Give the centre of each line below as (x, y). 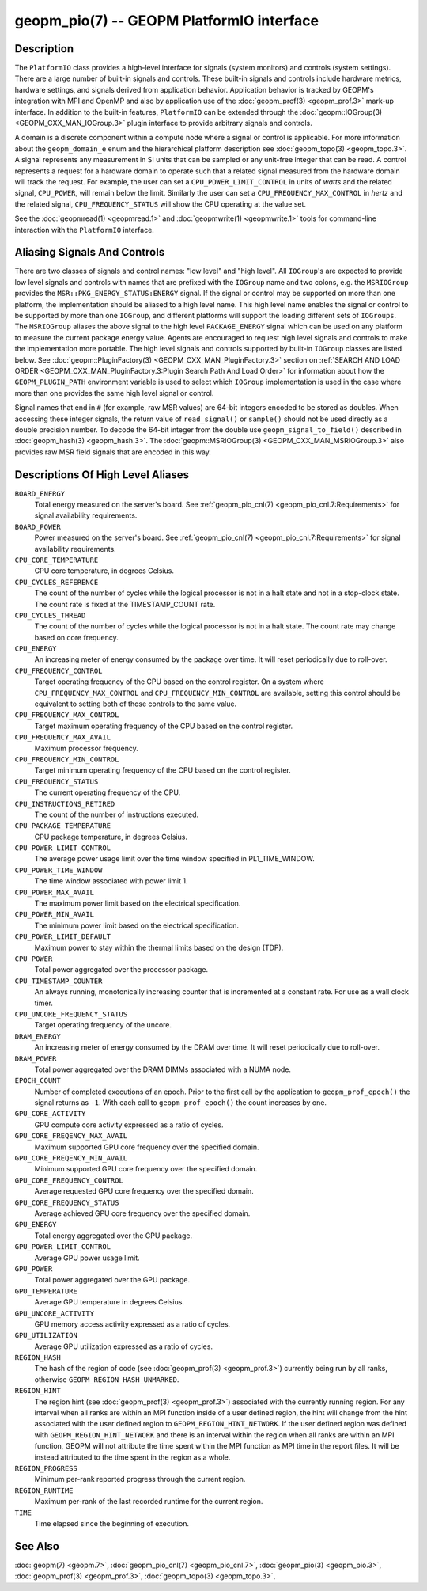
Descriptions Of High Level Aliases (102, 475)
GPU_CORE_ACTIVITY (50, 1114)
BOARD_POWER (38, 527)
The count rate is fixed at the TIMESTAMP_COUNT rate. (125, 604)
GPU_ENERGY (36, 1225)
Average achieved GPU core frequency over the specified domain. (142, 1213)
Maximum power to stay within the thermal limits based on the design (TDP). (159, 947)
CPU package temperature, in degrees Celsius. (111, 837)
